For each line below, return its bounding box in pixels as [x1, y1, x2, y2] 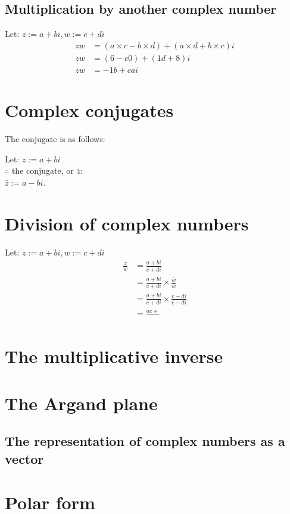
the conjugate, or [11, 164, 74, 177]
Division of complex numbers [5, 211, 249, 235]
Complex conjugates [5, 98, 174, 122]
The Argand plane [5, 390, 158, 415]
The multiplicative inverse [5, 344, 223, 368]
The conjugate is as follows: [5, 133, 105, 145]
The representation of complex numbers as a [5, 432, 285, 450]
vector [5, 449, 44, 467]
